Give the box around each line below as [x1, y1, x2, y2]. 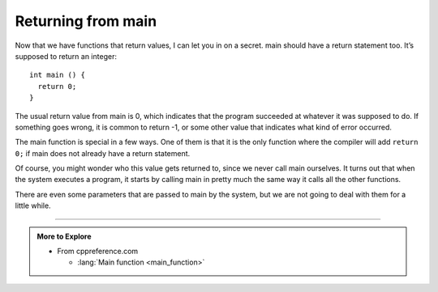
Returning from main [15, 12, 157, 30]
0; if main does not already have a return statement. [15, 148, 191, 158]
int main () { [29, 70, 85, 80]
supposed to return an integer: [15, 51, 118, 61]
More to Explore [36, 231, 92, 241]
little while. [15, 201, 52, 210]
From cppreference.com [57, 247, 139, 256]
